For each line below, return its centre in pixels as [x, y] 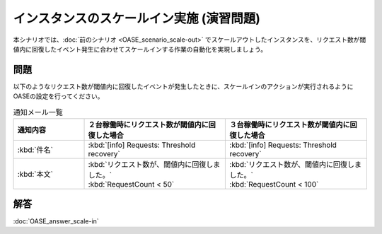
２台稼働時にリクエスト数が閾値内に [148, 125]
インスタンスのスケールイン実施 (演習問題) [137, 18]
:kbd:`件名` [35, 150]
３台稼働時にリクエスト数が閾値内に [290, 125]
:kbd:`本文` [35, 174]
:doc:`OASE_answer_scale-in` [56, 221]
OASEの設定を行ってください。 [58, 96]
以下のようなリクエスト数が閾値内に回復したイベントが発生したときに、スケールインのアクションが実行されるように [183, 86]
